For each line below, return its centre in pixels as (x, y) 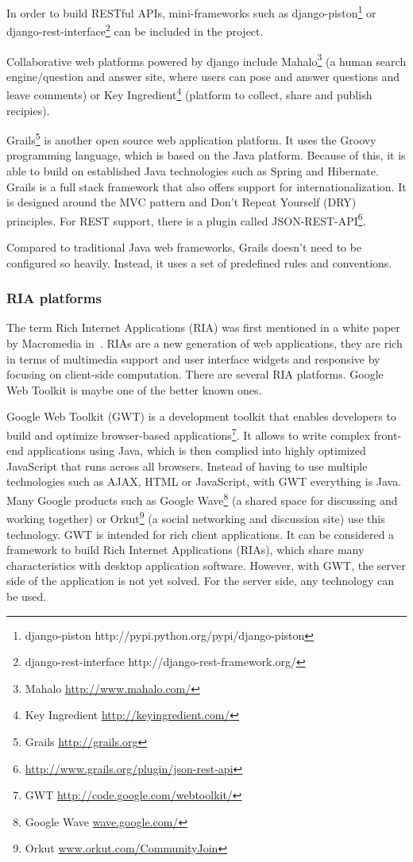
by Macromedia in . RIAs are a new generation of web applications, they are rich (205, 343)
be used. (27, 596)
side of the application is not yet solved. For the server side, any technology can (200, 581)
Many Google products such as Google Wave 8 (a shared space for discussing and (202, 499)
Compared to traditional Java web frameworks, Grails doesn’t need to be (184, 247)
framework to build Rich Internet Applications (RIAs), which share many (185, 550)
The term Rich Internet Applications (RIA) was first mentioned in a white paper (203, 327)
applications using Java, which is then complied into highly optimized (197, 450)
